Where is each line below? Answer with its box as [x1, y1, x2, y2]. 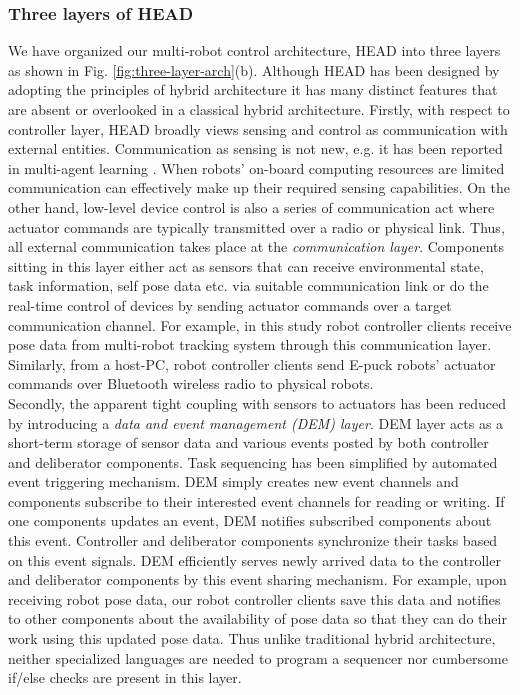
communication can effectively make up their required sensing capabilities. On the [8, 177, 510, 198]
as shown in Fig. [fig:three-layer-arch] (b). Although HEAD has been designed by [8, 59, 500, 80]
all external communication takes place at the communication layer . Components [8, 236, 505, 257]
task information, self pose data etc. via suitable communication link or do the [8, 275, 489, 296]
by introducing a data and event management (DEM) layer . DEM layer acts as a [8, 412, 504, 433]
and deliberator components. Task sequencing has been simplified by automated [8, 451, 498, 472]
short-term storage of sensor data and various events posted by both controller [8, 432, 489, 453]
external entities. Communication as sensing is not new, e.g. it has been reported [8, 138, 503, 159]
